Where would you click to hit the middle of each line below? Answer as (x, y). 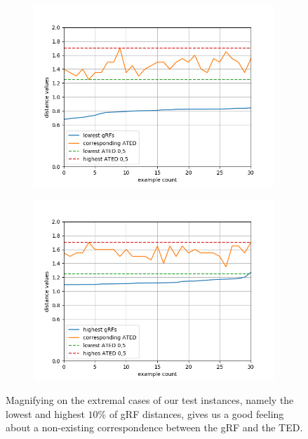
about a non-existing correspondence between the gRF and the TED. (154, 427)
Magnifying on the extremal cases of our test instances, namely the (150, 400)
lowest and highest (45, 413)
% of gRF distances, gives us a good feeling (191, 413)
